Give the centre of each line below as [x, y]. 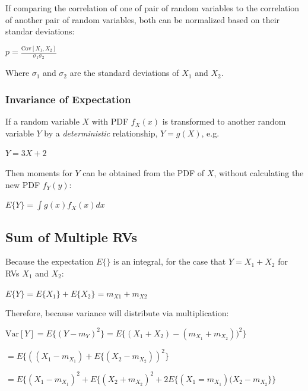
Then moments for [39, 172]
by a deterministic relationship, [101, 133]
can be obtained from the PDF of [144, 172]
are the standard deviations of [124, 73]
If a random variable [42, 121]
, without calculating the [259, 172]
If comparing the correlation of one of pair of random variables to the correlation [153, 8]
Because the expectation [50, 261]
